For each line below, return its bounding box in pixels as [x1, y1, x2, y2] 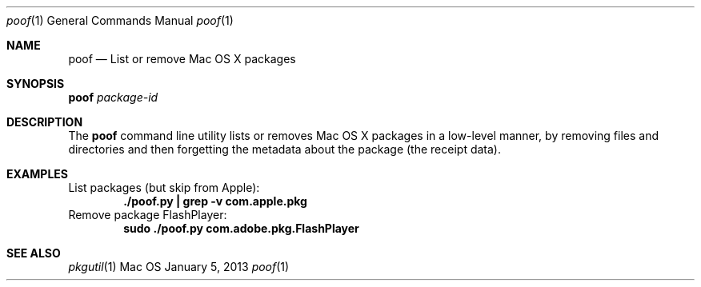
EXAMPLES [6, 167, 68, 181]
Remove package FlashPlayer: [68, 208, 227, 221]
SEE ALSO [6, 246, 61, 260]
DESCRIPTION [6, 115, 83, 129]
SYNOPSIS [6, 77, 65, 90]
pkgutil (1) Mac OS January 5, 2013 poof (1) [68, 260, 290, 273]
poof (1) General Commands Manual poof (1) [6, 14, 234, 27]
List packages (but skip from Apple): [68, 181, 260, 194]
